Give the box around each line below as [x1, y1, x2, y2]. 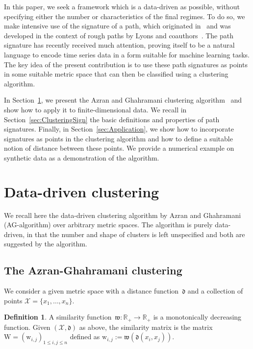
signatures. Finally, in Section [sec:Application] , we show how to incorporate [4, 124, 234, 134]
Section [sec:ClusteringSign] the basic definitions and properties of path [4, 114, 220, 124]
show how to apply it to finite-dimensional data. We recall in [4, 104, 187, 114]
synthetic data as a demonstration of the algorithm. [4, 152, 159, 162]
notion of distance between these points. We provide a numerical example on [4, 143, 234, 153]
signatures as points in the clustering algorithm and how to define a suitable [4, 133, 233, 143]
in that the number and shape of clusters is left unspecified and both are [26, 229, 245, 239]
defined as [70, 331, 100, 342]
